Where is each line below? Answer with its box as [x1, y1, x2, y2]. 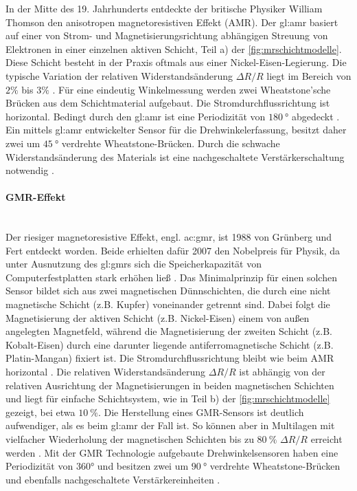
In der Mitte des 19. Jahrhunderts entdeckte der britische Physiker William [5, 1, 323, 15]
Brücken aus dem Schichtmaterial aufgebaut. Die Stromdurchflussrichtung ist [5, 96, 330, 110]
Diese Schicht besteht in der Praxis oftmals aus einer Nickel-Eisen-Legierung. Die [5, 55, 347, 69]
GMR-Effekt [5, 190, 66, 204]
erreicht [310, 432, 343, 446]
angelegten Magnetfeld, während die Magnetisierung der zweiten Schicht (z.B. [5, 324, 332, 338]
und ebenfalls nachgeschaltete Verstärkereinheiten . [5, 472, 220, 486]
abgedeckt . [291, 109, 340, 123]
